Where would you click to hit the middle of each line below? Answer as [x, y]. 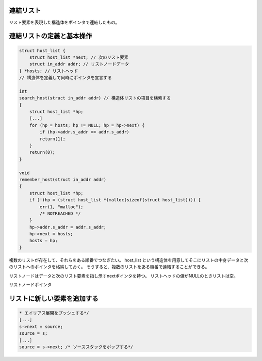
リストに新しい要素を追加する [54, 298]
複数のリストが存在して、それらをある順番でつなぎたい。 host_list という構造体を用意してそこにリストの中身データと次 [129, 260]
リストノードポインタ [30, 285]
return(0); [42, 152]
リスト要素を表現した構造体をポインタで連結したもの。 [64, 22]
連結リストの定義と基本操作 [50, 36]
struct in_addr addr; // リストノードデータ [79, 64]
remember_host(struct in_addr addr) [63, 179]
